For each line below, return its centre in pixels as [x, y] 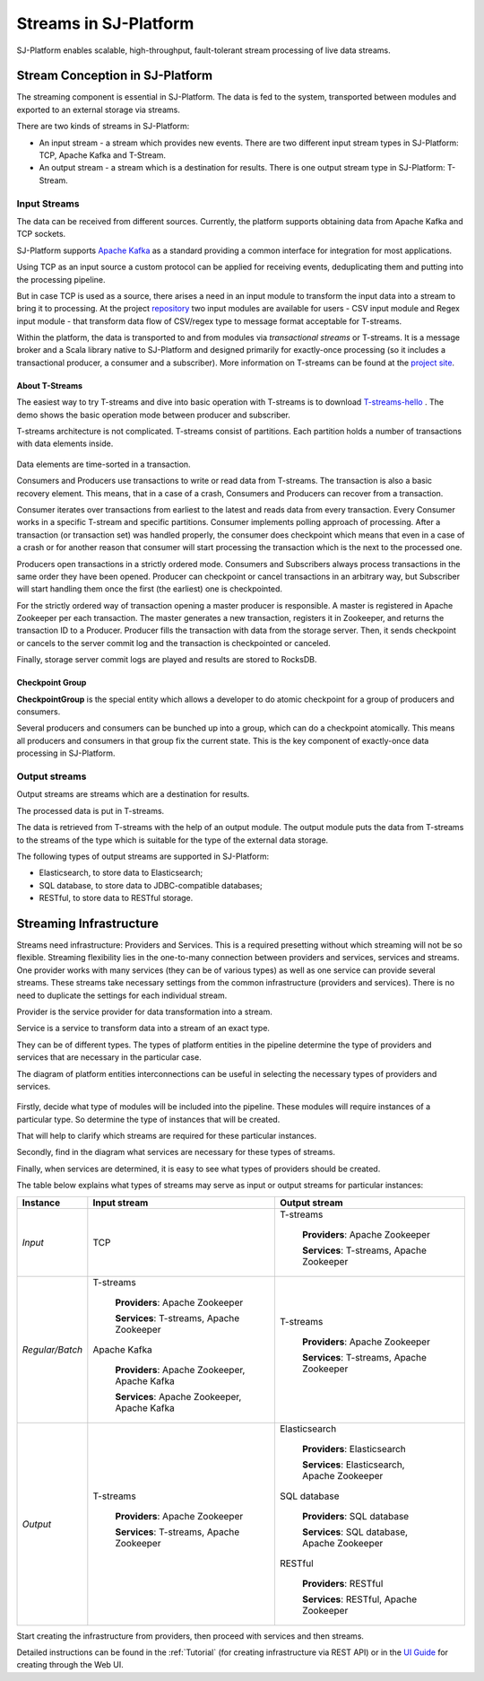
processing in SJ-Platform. [66, 753]
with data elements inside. [65, 443]
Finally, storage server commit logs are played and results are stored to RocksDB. [167, 660]
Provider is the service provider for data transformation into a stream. [144, 1011]
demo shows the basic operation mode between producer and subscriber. [154, 415]
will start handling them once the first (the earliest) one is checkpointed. [149, 589]
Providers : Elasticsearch [354, 1449]
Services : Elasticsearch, [353, 1465]
